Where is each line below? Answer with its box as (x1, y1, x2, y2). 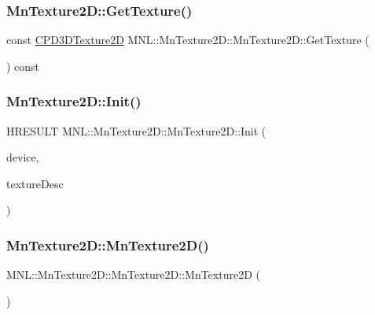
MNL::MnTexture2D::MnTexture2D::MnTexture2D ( (6, 266, 260, 283)
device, (6, 149, 39, 165)
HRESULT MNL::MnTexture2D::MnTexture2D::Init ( (6, 122, 267, 139)
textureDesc (6, 175, 64, 191)
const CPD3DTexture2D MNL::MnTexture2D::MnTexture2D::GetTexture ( (6, 31, 369, 48)
